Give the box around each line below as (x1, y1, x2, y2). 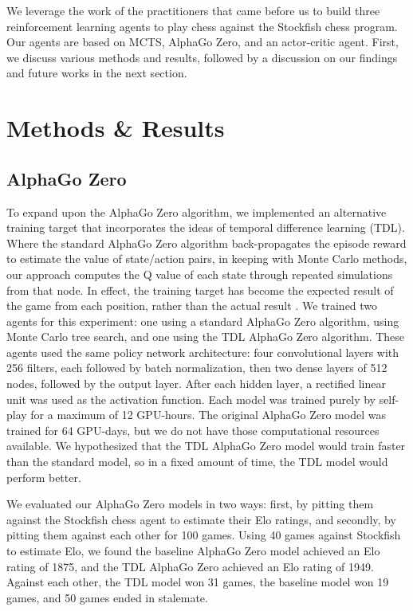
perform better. (6, 468, 81, 485)
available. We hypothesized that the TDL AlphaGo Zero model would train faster (6, 437, 406, 454)
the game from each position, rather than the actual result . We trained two (6, 297, 378, 314)
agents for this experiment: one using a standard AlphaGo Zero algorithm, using (6, 312, 399, 329)
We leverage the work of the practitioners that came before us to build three (6, 2, 380, 18)
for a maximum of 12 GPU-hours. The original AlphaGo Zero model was (30, 406, 386, 423)
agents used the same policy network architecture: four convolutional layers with (6, 343, 399, 360)
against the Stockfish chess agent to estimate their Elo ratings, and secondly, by (6, 511, 396, 527)
